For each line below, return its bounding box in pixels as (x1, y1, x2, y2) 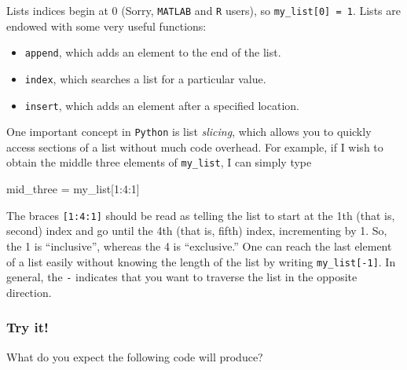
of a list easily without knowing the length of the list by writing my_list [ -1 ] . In (6, 253, 396, 269)
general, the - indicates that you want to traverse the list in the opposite (6, 269, 357, 285)
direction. (6, 284, 52, 300)
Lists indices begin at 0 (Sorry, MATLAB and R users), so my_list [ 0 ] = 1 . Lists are (6, 2, 401, 18)
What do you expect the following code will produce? (6, 348, 263, 365)
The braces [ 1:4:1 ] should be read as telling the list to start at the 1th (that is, (6, 207, 395, 223)
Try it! (6, 317, 49, 337)
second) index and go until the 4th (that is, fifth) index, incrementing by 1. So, (6, 222, 387, 239)
